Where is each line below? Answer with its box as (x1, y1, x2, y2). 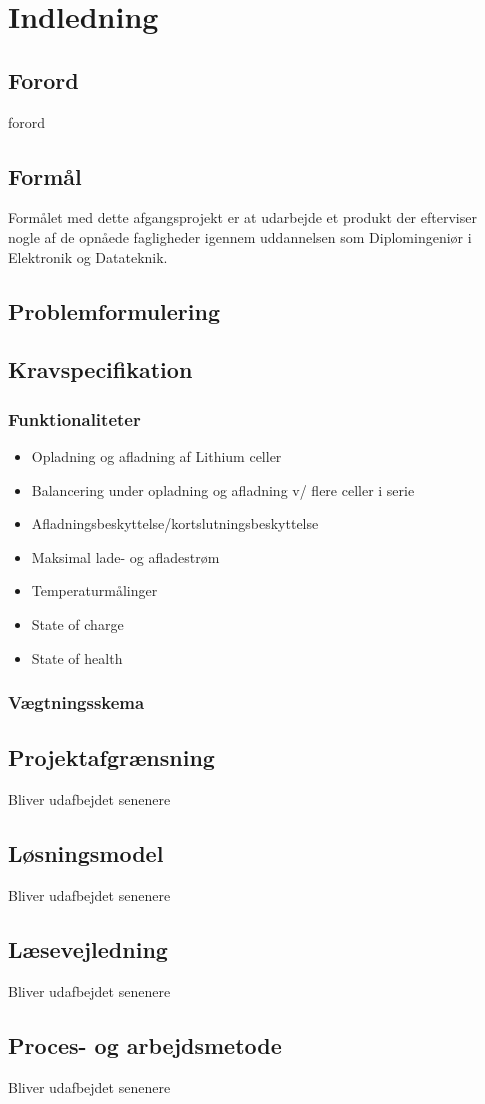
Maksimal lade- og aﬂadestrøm (31, 546, 220, 567)
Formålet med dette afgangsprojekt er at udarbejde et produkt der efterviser (8, 207, 477, 228)
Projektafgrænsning (8, 742, 215, 773)
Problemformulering (8, 295, 221, 326)
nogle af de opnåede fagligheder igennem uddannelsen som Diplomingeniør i (8, 226, 472, 247)
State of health (31, 647, 123, 668)
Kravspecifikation (8, 354, 193, 385)
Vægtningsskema (8, 690, 145, 715)
